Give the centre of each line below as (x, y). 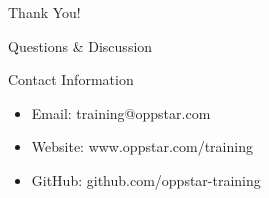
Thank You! (44, 12)
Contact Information (71, 79)
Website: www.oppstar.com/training (142, 146)
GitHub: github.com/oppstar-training (146, 179)
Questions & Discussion (80, 45)
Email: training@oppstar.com (121, 112)
